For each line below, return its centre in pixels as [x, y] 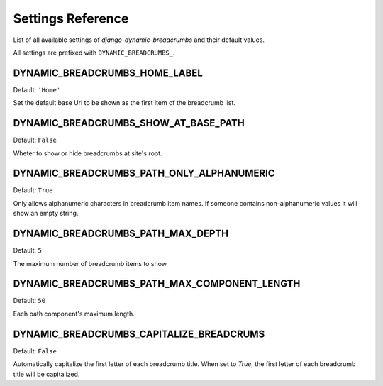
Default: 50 [29, 301]
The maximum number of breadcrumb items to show [90, 263]
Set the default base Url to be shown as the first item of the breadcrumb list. [124, 103]
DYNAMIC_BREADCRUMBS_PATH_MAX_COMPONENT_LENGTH [157, 284]
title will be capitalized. [46, 374]
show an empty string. [46, 214]
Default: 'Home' [37, 89]
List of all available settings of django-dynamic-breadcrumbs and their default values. [139, 40]
